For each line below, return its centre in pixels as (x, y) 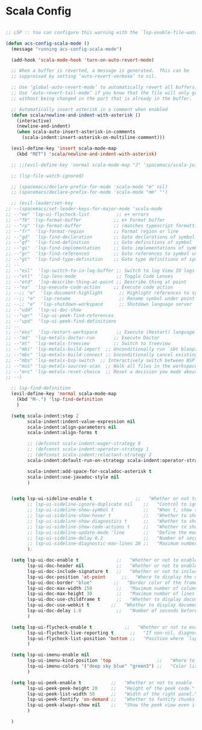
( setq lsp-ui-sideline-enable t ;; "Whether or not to (104, 499)
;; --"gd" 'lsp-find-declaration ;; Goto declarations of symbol (100, 237)
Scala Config (39, 11)
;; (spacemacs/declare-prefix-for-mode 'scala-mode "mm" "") (90, 192)
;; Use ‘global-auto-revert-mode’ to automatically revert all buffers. (104, 88)
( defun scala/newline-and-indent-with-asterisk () (76, 115)
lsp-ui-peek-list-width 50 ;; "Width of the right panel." (112, 694)
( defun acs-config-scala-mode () (48, 43)
